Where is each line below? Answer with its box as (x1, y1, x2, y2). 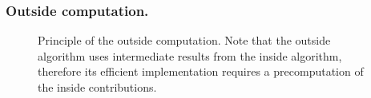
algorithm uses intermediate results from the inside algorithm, (38, 47, 342, 64)
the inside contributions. (38, 79, 157, 95)
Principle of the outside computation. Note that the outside (38, 32, 331, 49)
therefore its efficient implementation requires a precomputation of (38, 63, 364, 80)
